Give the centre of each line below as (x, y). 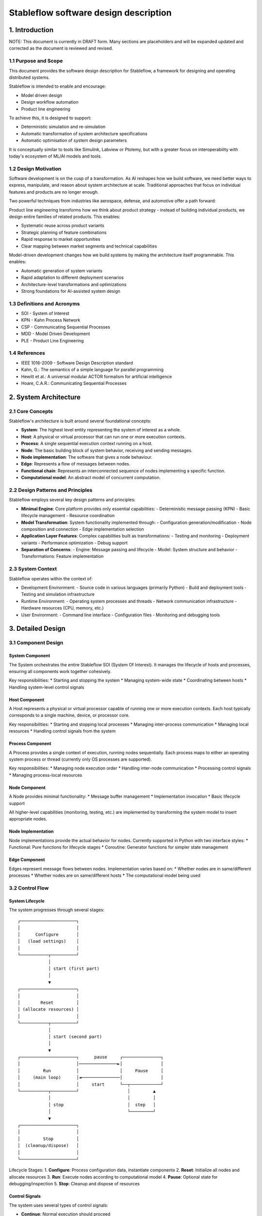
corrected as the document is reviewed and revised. (61, 48)
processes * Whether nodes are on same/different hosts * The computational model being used (105, 875)
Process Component (30, 744)
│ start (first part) (74, 969)
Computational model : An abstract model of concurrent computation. (91, 478)
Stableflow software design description (90, 13)
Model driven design (42, 95)
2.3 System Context (33, 569)
